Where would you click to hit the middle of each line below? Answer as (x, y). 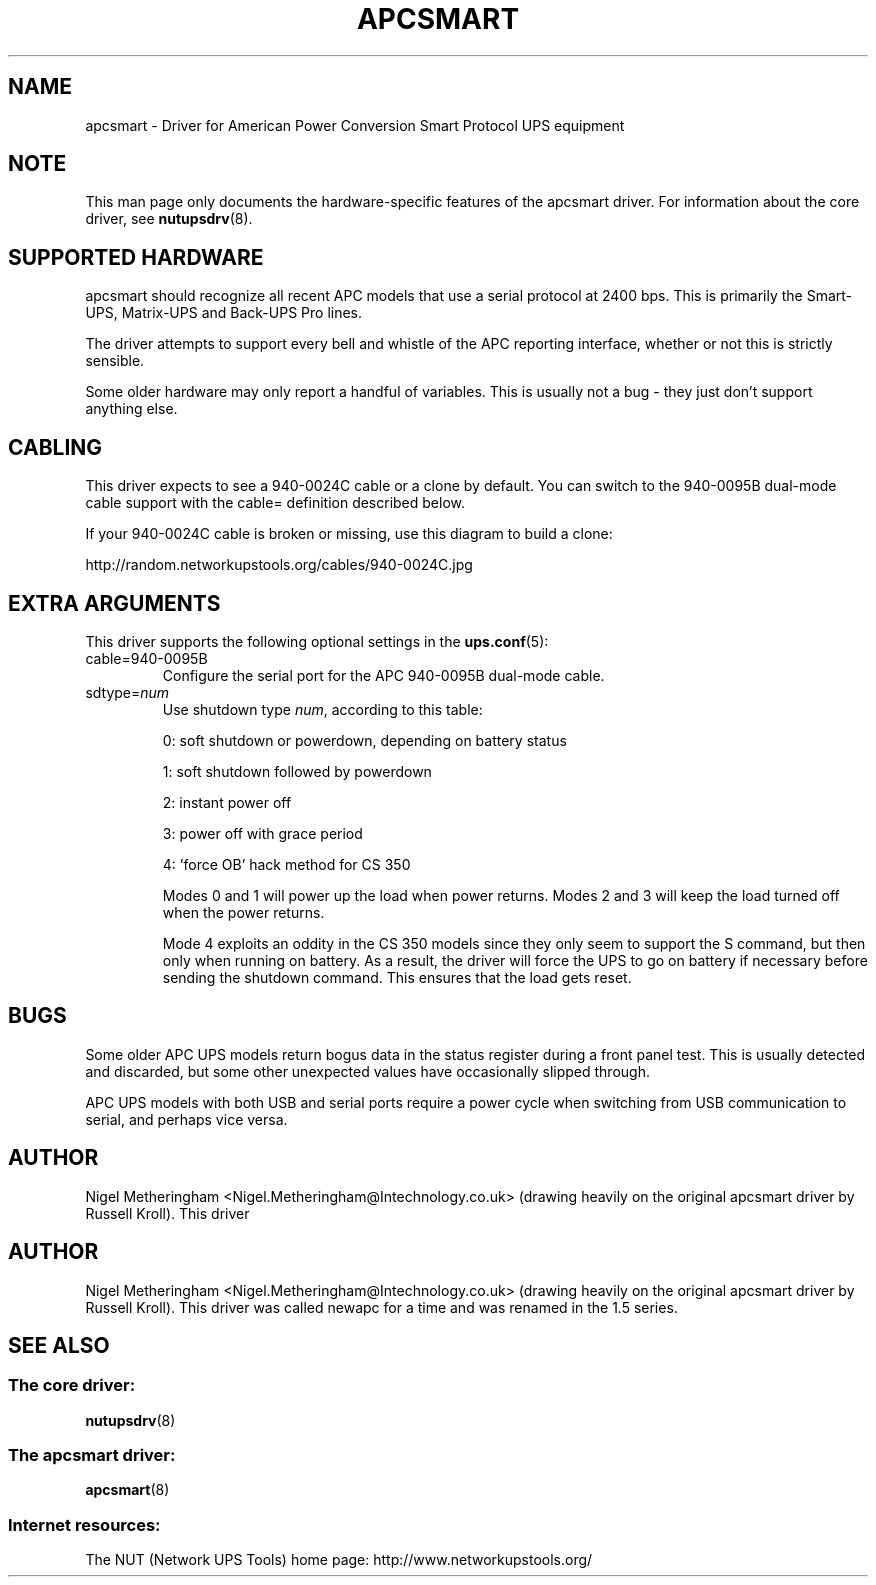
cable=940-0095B (146, 658)
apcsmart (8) (127, 1490)
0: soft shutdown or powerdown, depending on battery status (364, 740)
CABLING (55, 447)
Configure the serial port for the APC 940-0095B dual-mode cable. (383, 675)
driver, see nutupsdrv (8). (169, 219)
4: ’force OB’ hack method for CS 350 (286, 864)
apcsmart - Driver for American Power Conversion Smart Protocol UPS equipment (355, 125)
